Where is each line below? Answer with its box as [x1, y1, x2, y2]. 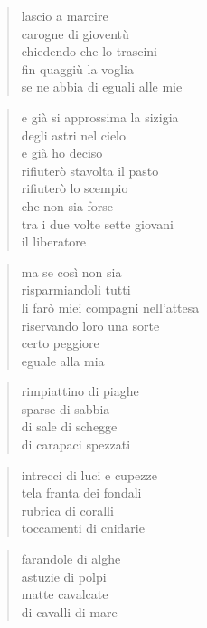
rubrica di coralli [21, 500, 114, 519]
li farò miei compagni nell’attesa [21, 297, 200, 316]
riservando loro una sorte [21, 315, 160, 334]
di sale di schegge [21, 417, 118, 436]
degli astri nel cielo [21, 125, 127, 144]
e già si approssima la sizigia [21, 107, 179, 126]
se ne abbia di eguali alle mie [21, 77, 183, 96]
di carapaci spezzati [21, 435, 131, 454]
